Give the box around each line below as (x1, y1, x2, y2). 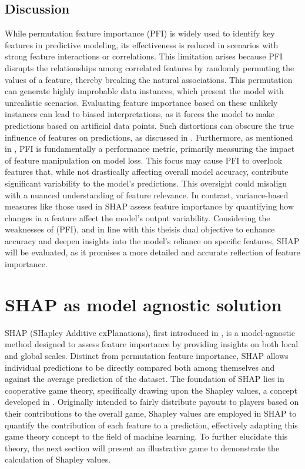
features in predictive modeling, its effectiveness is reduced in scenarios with (5, 38, 279, 51)
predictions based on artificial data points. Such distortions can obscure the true (5, 119, 294, 131)
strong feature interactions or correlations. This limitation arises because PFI (5, 50, 283, 62)
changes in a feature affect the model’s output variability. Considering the (5, 211, 270, 224)
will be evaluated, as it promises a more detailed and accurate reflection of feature (5, 246, 300, 258)
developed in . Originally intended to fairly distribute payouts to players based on (5, 395, 299, 408)
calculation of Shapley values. (5, 453, 111, 465)
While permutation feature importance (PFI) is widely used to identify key (5, 27, 275, 39)
